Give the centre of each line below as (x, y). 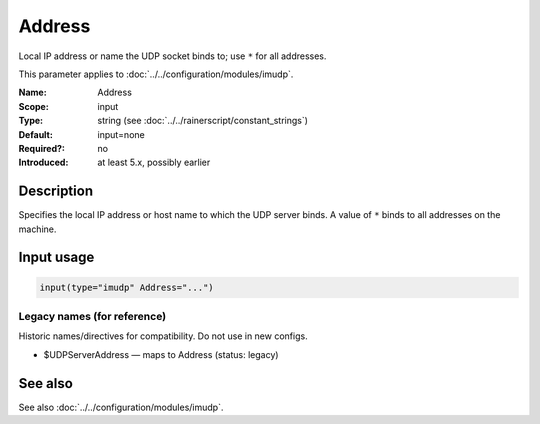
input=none (121, 134)
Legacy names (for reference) (92, 316)
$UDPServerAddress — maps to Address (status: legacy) (161, 354)
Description (56, 191)
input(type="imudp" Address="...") (126, 287)
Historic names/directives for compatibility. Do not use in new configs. (163, 336)
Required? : (41, 148)
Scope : (33, 106)
